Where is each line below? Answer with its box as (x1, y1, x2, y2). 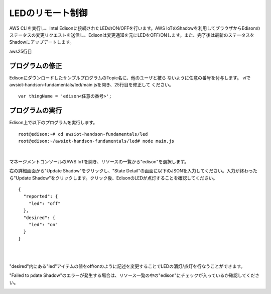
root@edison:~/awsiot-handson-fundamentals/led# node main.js (18, 138, 175, 144)
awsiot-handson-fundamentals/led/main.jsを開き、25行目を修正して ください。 (9, 82, 174, 88)
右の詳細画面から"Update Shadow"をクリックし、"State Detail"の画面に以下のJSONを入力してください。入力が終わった (9, 168, 258, 174)
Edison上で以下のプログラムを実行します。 (9, 120, 98, 126)
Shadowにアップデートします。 (9, 39, 74, 45)
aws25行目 (9, 48, 32, 54)
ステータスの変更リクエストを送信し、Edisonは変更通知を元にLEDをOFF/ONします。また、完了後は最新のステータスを (9, 32, 254, 38)
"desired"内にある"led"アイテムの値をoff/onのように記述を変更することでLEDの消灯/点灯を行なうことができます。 (9, 263, 245, 269)
